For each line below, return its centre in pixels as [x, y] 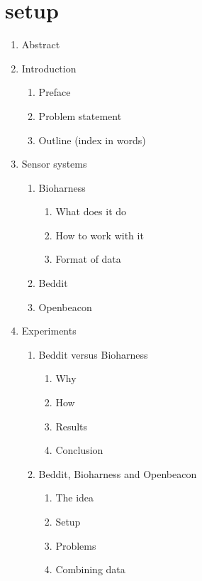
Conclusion [79, 450]
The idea [75, 498]
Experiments [49, 331]
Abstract [41, 44]
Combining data [90, 569]
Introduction [49, 68]
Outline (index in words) [92, 140]
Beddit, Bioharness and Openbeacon [118, 473]
